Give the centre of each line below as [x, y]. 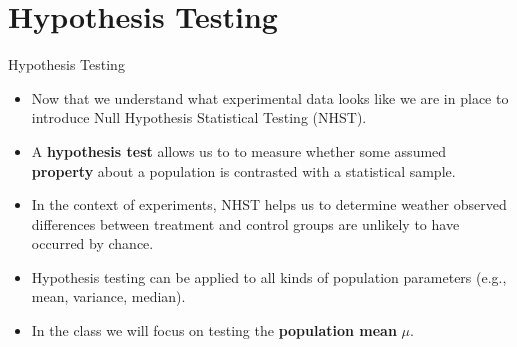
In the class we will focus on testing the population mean [214, 330]
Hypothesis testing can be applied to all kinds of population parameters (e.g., [269, 276]
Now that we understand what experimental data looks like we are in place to [270, 97]
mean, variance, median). [108, 296]
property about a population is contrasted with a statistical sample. [243, 170]
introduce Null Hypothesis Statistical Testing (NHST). [199, 117]
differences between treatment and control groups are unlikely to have [245, 223]
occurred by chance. [92, 243]
